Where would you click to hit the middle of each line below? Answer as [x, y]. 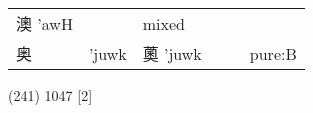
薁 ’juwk [172, 53]
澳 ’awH [44, 23]
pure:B [273, 53]
